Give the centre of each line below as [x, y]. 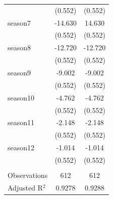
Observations [28, 175]
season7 [19, 22]
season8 [19, 47]
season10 [21, 97]
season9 [19, 72]
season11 [21, 122]
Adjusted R [25, 187]
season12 [21, 147]
